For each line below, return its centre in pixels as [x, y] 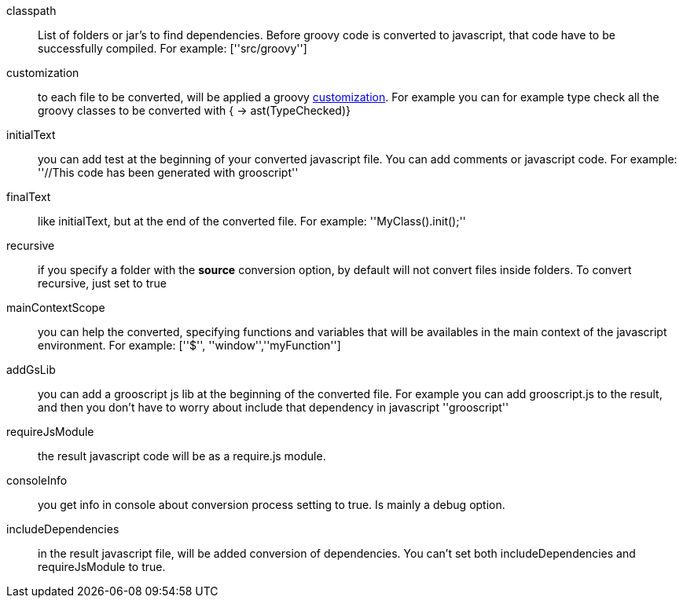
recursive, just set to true [102, 283]
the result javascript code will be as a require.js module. [182, 456]
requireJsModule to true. [102, 567]
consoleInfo [37, 480]
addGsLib [31, 370]
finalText [29, 197]
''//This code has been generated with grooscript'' [168, 172]
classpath [31, 11]
